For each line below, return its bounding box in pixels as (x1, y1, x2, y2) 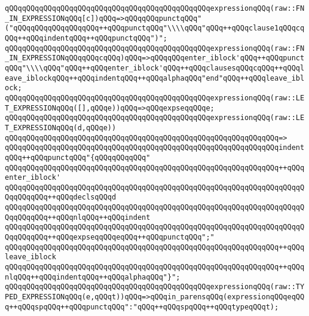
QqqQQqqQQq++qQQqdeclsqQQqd (5, 193, 117, 202)
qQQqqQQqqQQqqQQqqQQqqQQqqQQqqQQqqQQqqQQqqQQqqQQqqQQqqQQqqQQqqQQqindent (5, 143, 305, 152)
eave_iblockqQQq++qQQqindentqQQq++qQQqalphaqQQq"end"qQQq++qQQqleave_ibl (5, 73, 305, 82)
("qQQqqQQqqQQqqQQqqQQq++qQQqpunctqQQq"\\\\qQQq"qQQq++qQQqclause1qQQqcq (5, 24, 305, 33)
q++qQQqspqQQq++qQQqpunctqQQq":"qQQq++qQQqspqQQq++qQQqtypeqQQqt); (5, 302, 279, 311)
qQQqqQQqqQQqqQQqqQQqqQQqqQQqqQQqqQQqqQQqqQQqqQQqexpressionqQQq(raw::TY (5, 283, 305, 292)
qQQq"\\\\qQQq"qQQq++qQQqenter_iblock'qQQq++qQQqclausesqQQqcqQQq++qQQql (5, 63, 305, 72)
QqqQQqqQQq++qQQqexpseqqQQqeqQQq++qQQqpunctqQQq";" (5, 233, 215, 242)
